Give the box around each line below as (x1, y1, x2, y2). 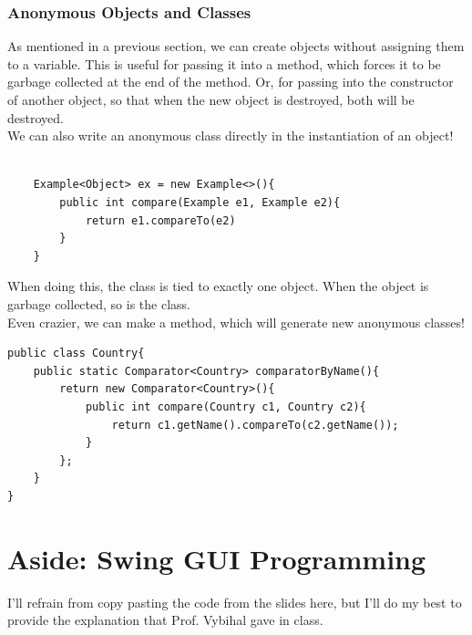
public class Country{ (7, 347, 145, 360)
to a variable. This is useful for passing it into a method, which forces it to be (7, 54, 441, 73)
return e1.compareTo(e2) (85, 213, 236, 227)
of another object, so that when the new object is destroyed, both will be (7, 90, 415, 109)
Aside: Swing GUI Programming (7, 539, 426, 577)
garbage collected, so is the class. (7, 294, 190, 313)
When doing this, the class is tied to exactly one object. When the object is (7, 276, 429, 296)
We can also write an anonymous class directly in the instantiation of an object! (7, 126, 454, 145)
